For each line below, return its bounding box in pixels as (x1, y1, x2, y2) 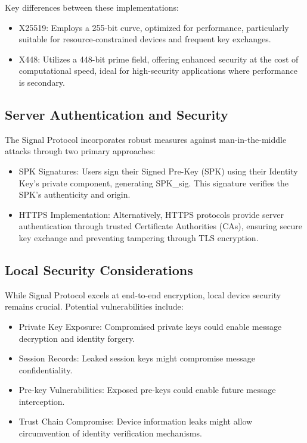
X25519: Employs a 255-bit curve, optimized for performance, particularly (18, 21, 289, 33)
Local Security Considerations (5, 260, 193, 279)
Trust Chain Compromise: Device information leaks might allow (18, 415, 253, 428)
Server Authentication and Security (5, 105, 228, 123)
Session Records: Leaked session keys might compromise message (18, 352, 256, 364)
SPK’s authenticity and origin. (18, 188, 131, 201)
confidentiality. (18, 363, 73, 376)
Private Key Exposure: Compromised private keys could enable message (18, 320, 282, 332)
